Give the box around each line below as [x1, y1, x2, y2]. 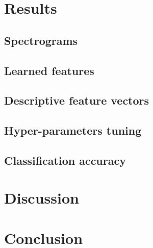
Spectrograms [4, 32, 78, 48]
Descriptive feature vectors [4, 92, 149, 108]
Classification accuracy [4, 152, 126, 168]
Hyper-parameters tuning [4, 122, 142, 138]
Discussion [4, 187, 79, 208]
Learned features [4, 62, 94, 78]
